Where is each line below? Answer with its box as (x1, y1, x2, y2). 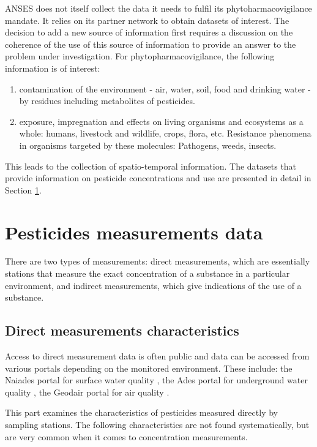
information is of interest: (5, 61, 100, 74)
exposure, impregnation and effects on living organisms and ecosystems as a (19, 115, 304, 127)
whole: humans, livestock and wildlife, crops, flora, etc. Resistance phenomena (19, 127, 311, 140)
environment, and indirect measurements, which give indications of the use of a (5, 279, 302, 291)
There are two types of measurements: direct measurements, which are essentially (5, 255, 310, 268)
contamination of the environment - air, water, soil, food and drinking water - (19, 82, 311, 95)
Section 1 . (5, 183, 42, 196)
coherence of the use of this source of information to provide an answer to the (5, 37, 296, 50)
